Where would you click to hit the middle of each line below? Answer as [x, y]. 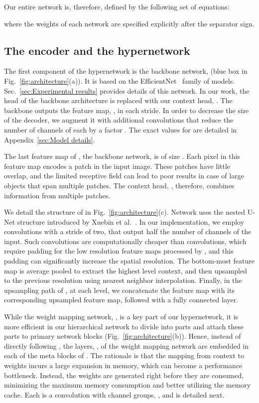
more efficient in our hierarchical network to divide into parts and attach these [124, 326]
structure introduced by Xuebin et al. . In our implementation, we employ [131, 221]
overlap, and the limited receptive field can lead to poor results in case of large [124, 176]
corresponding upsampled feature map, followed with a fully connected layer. [121, 300]
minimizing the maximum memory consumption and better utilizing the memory [128, 385]
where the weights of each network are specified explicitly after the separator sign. [129, 23]
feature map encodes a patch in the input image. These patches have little [117, 166]
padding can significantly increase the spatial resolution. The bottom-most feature [129, 261]
